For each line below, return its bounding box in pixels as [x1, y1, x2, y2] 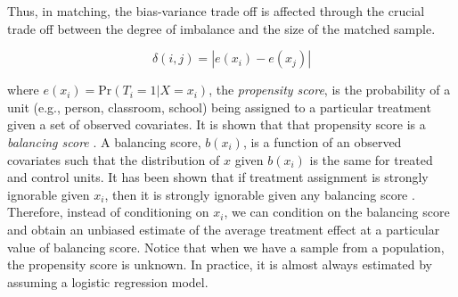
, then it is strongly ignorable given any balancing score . [104, 185, 415, 203]
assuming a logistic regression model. [7, 272, 209, 291]
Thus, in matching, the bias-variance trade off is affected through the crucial [7, 2, 425, 20]
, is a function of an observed [242, 132, 402, 151]
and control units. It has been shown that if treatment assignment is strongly [7, 168, 429, 186]
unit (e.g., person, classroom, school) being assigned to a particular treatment [7, 97, 431, 116]
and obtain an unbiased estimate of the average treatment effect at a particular [7, 219, 440, 238]
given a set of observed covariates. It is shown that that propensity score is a [7, 115, 426, 134]
